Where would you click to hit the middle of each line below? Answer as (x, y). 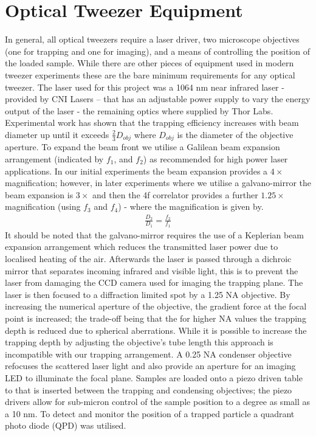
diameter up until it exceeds (57, 134)
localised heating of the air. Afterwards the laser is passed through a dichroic (148, 259)
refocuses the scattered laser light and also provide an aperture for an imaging (150, 366)
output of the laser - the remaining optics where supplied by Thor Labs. (139, 110)
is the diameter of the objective (235, 134)
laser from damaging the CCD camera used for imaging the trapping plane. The (154, 282)
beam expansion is (39, 194)
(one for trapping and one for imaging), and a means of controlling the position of (158, 51)
